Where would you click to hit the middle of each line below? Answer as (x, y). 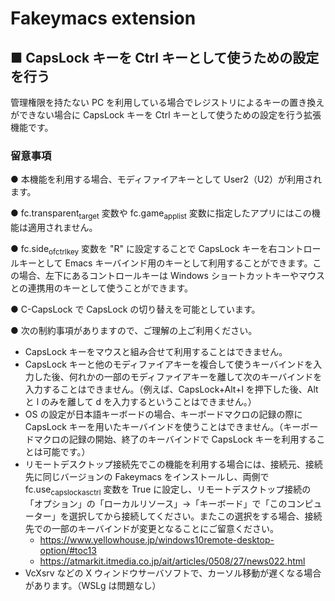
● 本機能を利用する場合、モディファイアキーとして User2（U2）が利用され (166, 179)
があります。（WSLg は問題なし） (93, 585)
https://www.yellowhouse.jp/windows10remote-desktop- (157, 539)
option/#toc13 (68, 550)
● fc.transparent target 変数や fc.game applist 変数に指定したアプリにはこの (161, 214)
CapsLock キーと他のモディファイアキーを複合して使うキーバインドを (169, 364)
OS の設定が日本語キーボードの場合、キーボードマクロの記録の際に (163, 414)
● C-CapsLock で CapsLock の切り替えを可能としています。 (135, 309)
